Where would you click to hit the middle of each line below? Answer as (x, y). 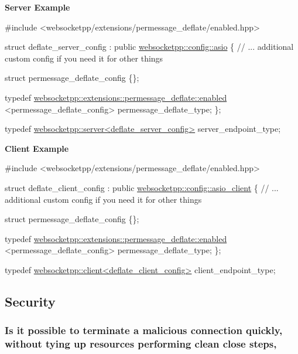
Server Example (37, 7)
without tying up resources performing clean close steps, (141, 344)
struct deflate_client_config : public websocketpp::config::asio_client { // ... (142, 187)
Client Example (37, 148)
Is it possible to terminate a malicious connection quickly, (144, 330)
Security (30, 301)
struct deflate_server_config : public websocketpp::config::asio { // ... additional (149, 47)
